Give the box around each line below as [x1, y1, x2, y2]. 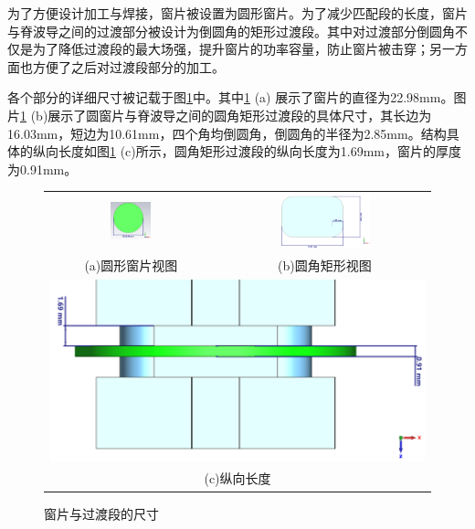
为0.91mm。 [7, 159, 78, 178]
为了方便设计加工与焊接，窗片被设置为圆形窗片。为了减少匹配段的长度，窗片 [7, 4, 468, 22]
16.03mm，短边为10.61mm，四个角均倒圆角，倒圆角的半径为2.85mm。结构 [7, 123, 447, 143]
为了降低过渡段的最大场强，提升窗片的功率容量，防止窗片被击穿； [32, 39, 429, 58]
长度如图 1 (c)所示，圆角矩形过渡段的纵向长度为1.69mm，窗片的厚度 [58, 142, 461, 161]
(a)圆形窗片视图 [84, 255, 178, 274]
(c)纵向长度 [204, 469, 271, 488]
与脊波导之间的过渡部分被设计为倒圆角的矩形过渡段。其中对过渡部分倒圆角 [7, 21, 455, 40]
